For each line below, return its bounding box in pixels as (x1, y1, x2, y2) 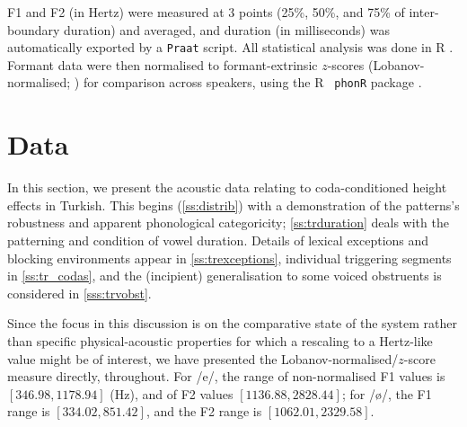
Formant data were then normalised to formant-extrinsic (7, 55, 318, 74)
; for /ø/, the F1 (341, 384, 432, 403)
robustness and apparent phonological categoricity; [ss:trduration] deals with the (7, 213, 449, 232)
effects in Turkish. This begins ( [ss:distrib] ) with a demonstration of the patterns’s (7, 195, 460, 214)
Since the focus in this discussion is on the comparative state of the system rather (7, 314, 457, 333)
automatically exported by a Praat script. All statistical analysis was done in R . (7, 38, 454, 57)
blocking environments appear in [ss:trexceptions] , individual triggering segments (7, 248, 452, 267)
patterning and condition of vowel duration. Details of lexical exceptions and (7, 231, 429, 249)
